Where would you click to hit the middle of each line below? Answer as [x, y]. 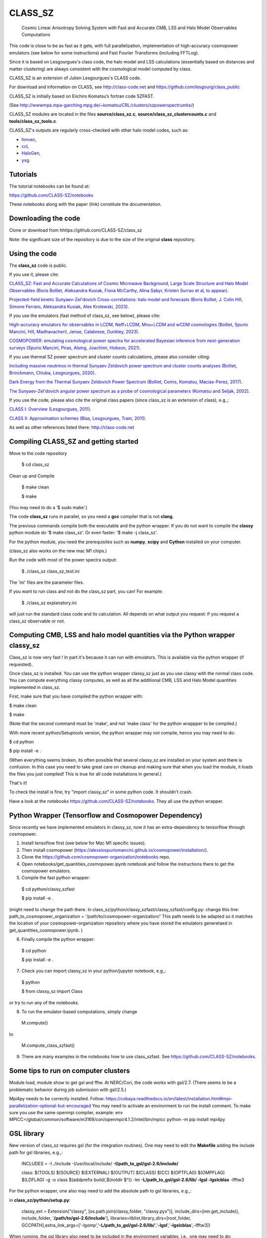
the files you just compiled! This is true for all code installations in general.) [85, 774]
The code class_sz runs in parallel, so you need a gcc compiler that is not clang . [91, 516]
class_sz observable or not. [37, 621]
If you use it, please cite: [34, 274]
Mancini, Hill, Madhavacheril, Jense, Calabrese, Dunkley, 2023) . [74, 331]
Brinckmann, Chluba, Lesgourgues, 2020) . [52, 373]
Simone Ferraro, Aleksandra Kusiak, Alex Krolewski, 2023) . [69, 307]
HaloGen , [31, 153]
